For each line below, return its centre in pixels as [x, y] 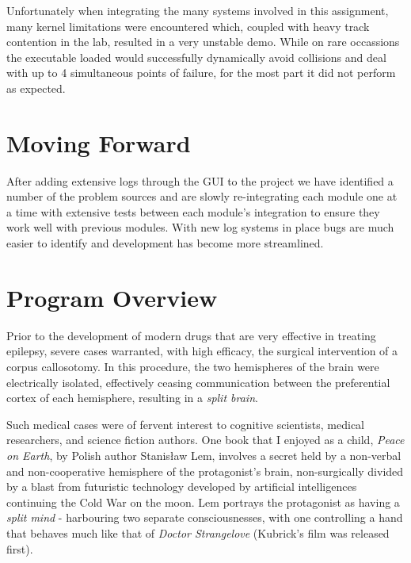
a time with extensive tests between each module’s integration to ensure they [193, 211]
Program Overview [112, 297]
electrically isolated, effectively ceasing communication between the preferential [198, 382]
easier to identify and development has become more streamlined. [165, 243]
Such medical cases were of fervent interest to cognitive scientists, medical [185, 424]
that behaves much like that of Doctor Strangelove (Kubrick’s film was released [198, 532]
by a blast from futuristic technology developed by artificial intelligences [182, 486]
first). [20, 548]
